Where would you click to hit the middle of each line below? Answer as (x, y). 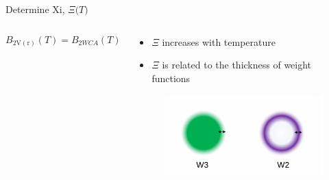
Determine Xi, (35, 9)
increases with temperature (219, 41)
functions (171, 78)
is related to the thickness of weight (237, 65)
